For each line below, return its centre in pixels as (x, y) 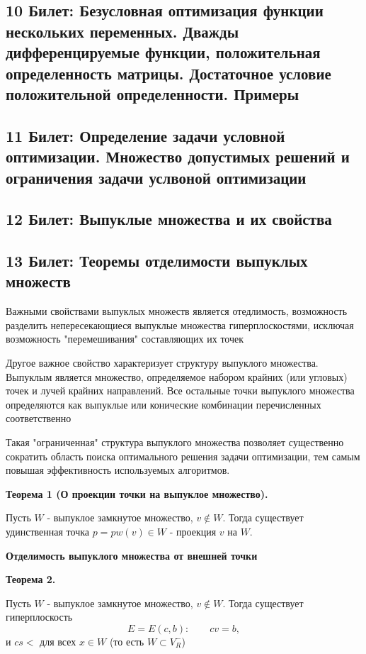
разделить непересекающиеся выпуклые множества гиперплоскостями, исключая (180, 325)
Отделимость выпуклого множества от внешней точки (132, 555)
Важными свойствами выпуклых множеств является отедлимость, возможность (177, 311)
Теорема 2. (31, 579)
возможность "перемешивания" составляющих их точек (125, 339)
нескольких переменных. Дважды (122, 31)
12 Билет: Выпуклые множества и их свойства (169, 219)
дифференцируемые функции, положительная (163, 52)
